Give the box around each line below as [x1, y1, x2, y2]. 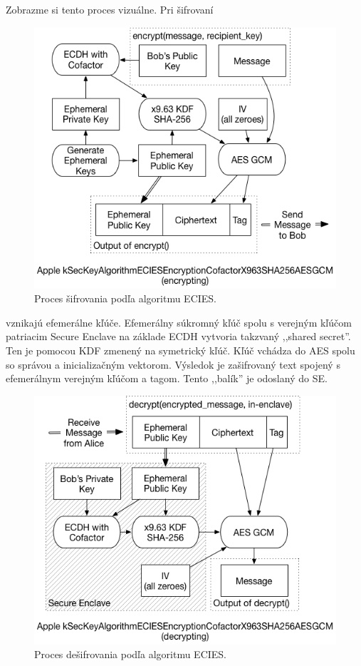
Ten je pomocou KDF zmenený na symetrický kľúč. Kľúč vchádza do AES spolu [6, 343, 355, 357]
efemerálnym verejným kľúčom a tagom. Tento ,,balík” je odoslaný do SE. [6, 371, 328, 386]
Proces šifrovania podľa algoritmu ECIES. [34, 291, 217, 306]
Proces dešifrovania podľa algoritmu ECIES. [34, 647, 227, 662]
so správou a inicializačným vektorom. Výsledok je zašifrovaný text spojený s [6, 357, 340, 372]
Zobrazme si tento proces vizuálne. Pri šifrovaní [6, 2, 214, 16]
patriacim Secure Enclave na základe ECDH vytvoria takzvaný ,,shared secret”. [6, 329, 351, 344]
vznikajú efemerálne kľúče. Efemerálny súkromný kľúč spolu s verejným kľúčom [6, 314, 352, 329]
